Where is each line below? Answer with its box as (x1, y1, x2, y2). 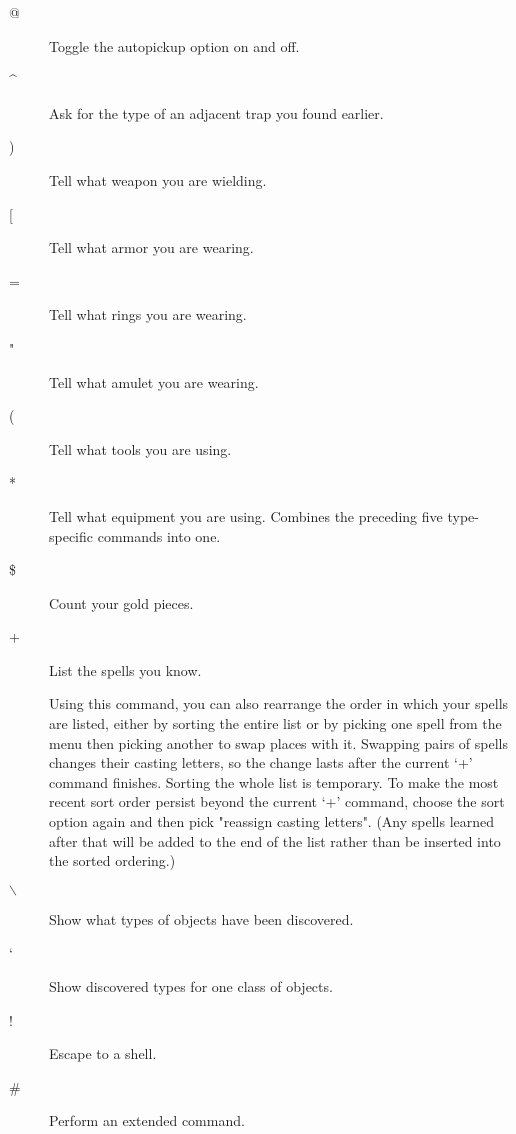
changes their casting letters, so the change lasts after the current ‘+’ (49, 752, 473, 773)
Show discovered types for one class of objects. (49, 976, 333, 996)
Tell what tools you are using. (49, 438, 232, 459)
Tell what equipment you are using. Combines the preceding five (49, 505, 443, 526)
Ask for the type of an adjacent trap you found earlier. (49, 102, 384, 123)
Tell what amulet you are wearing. (49, 371, 259, 392)
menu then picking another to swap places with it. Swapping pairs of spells (49, 732, 508, 753)
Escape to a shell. (49, 1043, 157, 1064)
